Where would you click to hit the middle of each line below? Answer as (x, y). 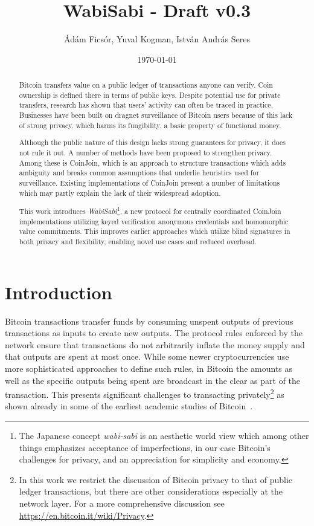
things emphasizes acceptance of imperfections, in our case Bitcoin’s (145, 447)
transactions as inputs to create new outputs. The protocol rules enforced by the (154, 333)
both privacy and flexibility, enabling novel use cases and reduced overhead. (138, 242)
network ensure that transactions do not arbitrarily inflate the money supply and (155, 344)
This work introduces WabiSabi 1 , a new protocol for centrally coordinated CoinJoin (150, 210)
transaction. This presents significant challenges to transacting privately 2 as (145, 393)
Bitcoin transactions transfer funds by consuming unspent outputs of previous (149, 321)
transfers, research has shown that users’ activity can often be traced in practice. (146, 105)
